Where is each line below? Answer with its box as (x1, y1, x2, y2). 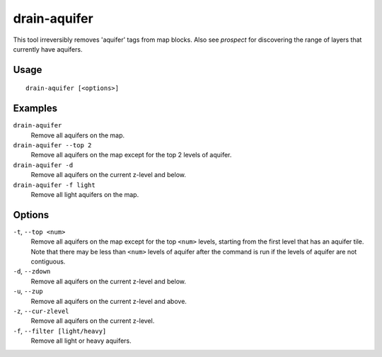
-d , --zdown (13, 267, 51, 276)
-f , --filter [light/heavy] (13, 327, 107, 335)
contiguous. (30, 257, 66, 266)
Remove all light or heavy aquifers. (30, 336, 132, 345)
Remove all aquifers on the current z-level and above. (30, 297, 187, 305)
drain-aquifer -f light (13, 181, 95, 189)
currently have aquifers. (13, 45, 83, 53)
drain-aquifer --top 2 (13, 142, 92, 149)
